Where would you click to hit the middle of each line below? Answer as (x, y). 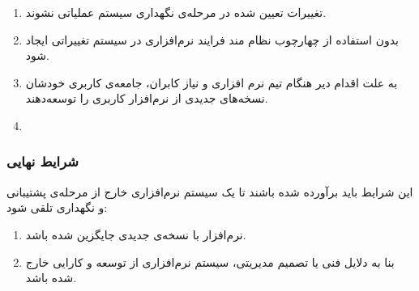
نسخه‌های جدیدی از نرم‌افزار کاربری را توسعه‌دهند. (147, 98)
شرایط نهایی (43, 161)
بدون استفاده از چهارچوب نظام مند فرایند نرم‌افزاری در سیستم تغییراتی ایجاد (212, 39)
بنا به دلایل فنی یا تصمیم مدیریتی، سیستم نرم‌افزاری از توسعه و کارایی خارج (210, 261)
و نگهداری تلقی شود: (57, 207)
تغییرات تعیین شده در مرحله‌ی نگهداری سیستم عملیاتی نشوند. (176, 12)
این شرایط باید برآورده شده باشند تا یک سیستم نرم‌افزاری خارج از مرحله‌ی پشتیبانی (210, 191)
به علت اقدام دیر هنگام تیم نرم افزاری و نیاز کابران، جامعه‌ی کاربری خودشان (212, 82)
